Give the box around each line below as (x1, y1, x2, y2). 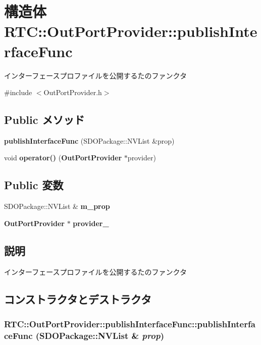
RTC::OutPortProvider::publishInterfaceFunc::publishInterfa (4, 317, 255, 330)
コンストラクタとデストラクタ (4, 291, 151, 307)
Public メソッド (4, 112, 85, 127)
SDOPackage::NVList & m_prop (4, 201, 110, 211)
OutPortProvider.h (43, 87, 102, 98)
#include (4, 87, 32, 98)
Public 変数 (4, 177, 64, 193)
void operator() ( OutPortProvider (4, 152, 122, 163)
